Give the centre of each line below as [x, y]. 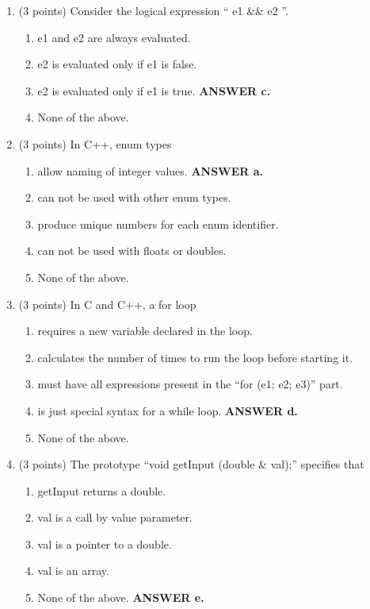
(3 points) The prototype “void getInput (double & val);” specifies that [191, 464]
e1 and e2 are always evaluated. [114, 37]
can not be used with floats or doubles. [132, 251]
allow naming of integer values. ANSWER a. [151, 170]
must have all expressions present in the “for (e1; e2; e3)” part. [190, 384]
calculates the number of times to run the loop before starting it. [195, 357]
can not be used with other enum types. [134, 197]
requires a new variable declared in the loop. [145, 331]
